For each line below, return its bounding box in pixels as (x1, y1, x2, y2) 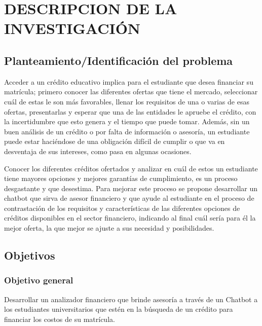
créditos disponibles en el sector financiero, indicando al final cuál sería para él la (4, 212, 256, 223)
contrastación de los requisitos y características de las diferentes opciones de (4, 202, 240, 213)
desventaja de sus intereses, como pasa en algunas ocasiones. (4, 146, 192, 156)
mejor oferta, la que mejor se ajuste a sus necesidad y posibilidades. (4, 223, 214, 233)
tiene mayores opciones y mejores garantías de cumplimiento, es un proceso (4, 173, 238, 184)
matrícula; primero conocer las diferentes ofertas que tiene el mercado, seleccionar (4, 86, 258, 97)
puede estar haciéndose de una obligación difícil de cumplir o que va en (4, 136, 225, 147)
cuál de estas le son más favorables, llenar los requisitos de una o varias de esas (4, 96, 249, 106)
